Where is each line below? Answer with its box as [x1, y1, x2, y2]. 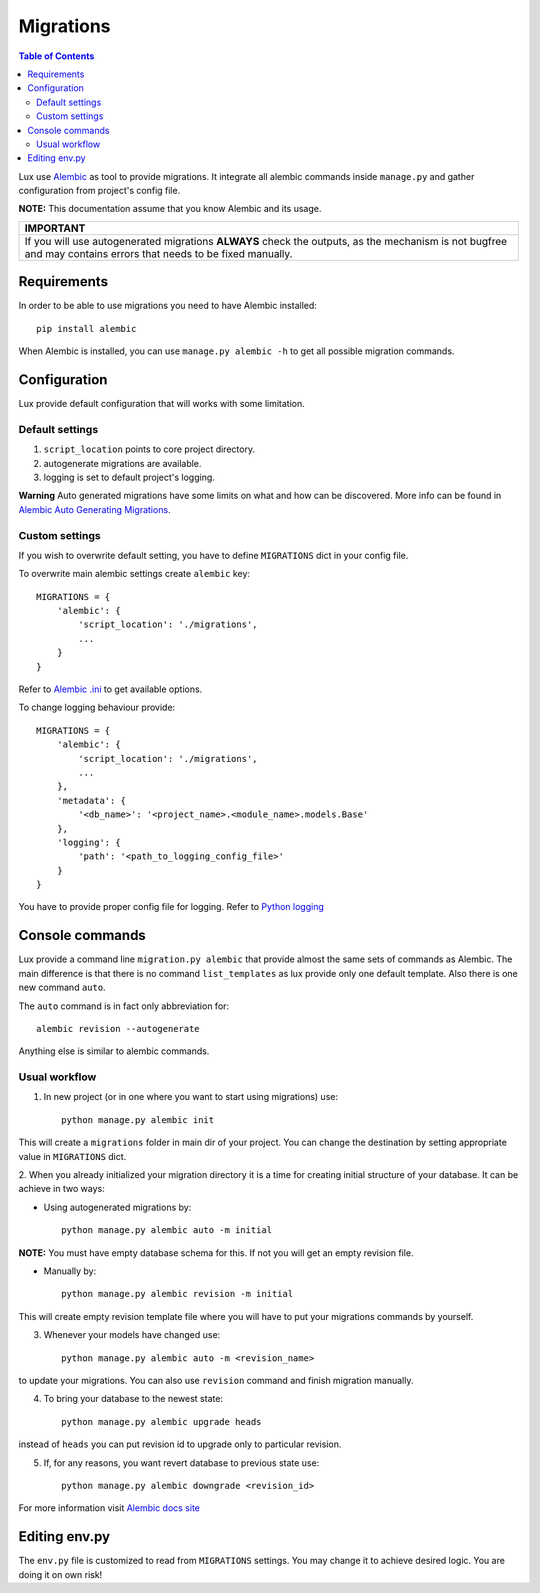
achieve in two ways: [18, 1183, 105, 1195]
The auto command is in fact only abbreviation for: [18, 1000, 230, 1012]
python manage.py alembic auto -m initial [61, 1225, 273, 1236]
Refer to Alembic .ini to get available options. [18, 683, 203, 695]
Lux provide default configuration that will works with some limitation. [18, 398, 305, 410]
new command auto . [18, 981, 106, 994]
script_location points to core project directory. [43, 443, 255, 455]
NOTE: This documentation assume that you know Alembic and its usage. [18, 203, 322, 215]
